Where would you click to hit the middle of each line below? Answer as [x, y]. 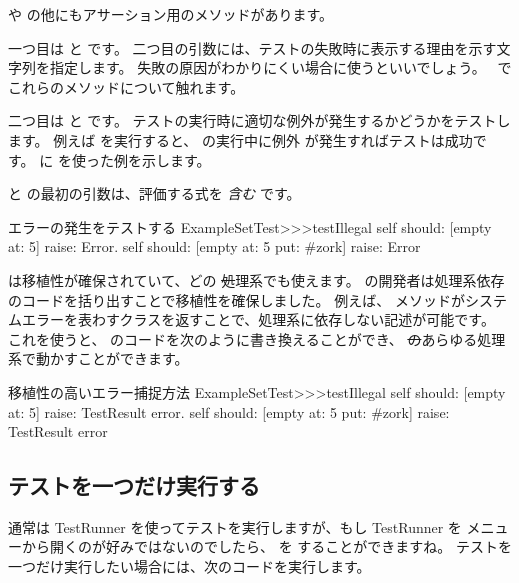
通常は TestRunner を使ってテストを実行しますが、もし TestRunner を [235, 526]
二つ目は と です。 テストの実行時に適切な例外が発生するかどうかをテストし [259, 120]
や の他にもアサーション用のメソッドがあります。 [170, 14]
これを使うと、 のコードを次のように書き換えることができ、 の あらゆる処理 [257, 338]
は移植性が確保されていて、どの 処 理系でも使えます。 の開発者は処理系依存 [256, 279]
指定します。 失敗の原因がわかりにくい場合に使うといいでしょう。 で [280, 67]
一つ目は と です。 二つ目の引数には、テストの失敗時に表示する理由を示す [252, 47]
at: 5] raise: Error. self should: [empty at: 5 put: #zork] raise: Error [214, 246]
